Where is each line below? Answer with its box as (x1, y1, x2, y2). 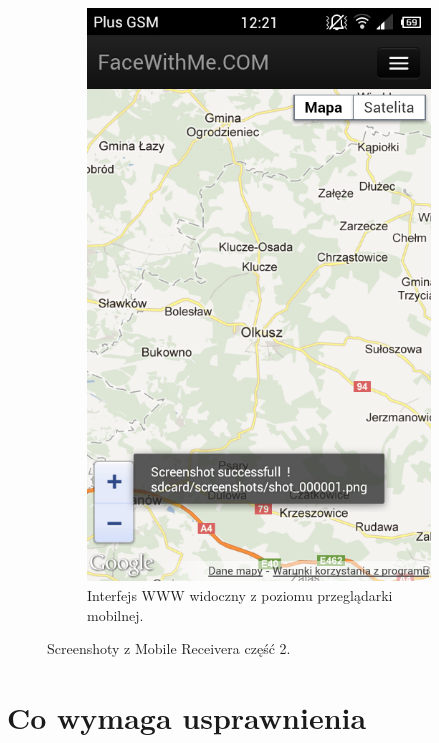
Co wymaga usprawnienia (7, 696, 367, 737)
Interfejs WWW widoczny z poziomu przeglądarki (87, 584, 393, 605)
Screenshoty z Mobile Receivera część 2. (47, 638, 291, 659)
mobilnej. (87, 604, 144, 625)
